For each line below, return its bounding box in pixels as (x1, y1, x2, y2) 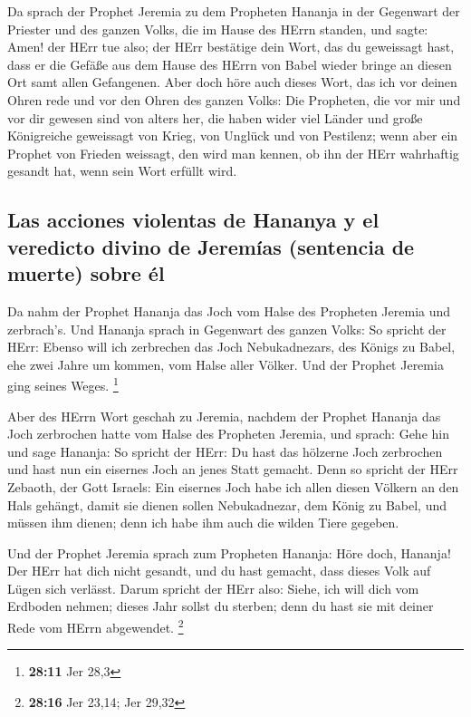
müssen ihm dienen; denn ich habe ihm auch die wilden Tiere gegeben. (7, 513, 399, 532)
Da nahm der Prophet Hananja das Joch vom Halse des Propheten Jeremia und (7, 301, 451, 320)
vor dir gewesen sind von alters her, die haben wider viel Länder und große (7, 108, 423, 127)
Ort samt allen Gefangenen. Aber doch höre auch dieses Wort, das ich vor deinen (7, 73, 457, 92)
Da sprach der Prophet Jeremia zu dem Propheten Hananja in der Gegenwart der (7, 2, 460, 20)
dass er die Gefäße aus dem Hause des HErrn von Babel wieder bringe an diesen (7, 54, 452, 73)
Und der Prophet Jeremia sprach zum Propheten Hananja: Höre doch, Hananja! (7, 543, 451, 562)
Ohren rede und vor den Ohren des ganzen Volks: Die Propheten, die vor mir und (7, 90, 461, 109)
